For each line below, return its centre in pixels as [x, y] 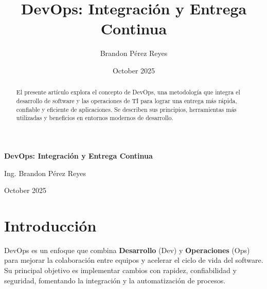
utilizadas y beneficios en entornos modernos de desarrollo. [95, 118]
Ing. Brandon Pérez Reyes [45, 173]
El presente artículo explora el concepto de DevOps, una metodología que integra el [128, 92]
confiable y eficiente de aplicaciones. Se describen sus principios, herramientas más [126, 109]
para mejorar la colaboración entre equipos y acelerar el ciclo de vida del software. [134, 260]
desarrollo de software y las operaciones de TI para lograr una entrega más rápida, [127, 100]
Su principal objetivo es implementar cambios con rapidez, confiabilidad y [120, 270]
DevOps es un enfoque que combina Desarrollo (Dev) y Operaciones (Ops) [127, 250]
